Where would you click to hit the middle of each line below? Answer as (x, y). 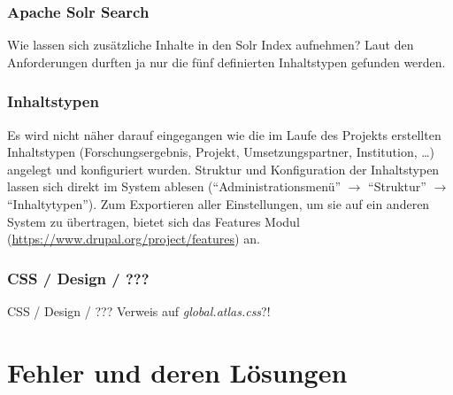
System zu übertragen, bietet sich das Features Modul (154, 221)
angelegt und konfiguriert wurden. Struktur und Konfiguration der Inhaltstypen (223, 169)
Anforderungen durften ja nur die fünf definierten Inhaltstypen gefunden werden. (226, 62)
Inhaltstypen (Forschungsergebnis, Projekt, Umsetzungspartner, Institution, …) (221, 152)
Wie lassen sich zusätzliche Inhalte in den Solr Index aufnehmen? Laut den (211, 45)
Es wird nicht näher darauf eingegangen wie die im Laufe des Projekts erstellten (224, 134)
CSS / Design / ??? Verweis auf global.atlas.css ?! (139, 311)
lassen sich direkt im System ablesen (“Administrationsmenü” (174, 186)
